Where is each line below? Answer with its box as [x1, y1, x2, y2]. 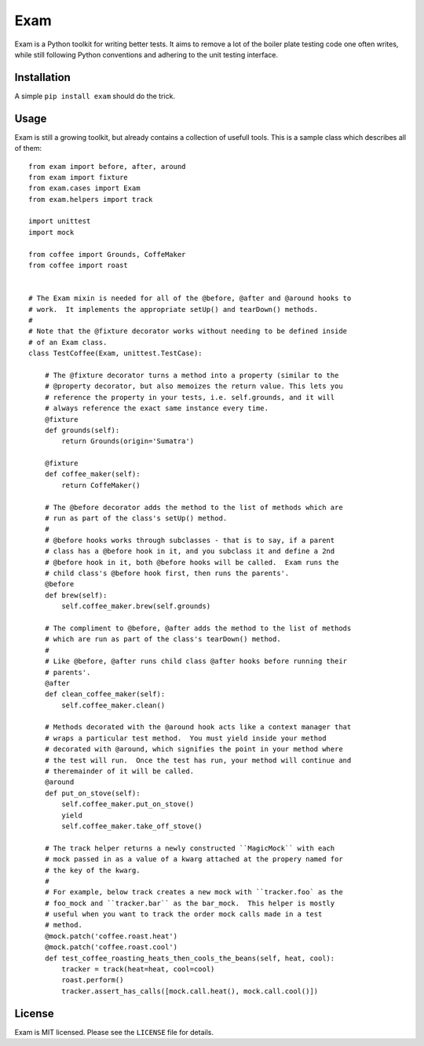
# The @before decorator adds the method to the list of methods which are [44, 503, 343, 512]
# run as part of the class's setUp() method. [44, 514, 228, 523]
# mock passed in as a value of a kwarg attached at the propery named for [44, 855, 343, 864]
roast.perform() [61, 975, 124, 985]
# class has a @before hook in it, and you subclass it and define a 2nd [44, 547, 335, 556]
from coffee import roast [28, 261, 129, 270]
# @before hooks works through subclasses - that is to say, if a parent [44, 535, 335, 545]
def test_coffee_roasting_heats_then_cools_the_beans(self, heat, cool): [44, 953, 335, 963]
